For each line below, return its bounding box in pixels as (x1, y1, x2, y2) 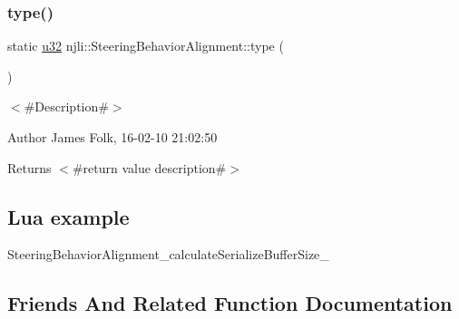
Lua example (7, 202, 130, 230)
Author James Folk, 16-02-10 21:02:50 (7, 128, 218, 146)
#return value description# (72, 158, 227, 177)
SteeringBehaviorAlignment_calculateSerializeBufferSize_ (7, 245, 329, 264)
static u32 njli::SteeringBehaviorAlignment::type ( (7, 36, 284, 55)
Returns (7, 158, 52, 177)
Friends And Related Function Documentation (7, 289, 453, 317)
